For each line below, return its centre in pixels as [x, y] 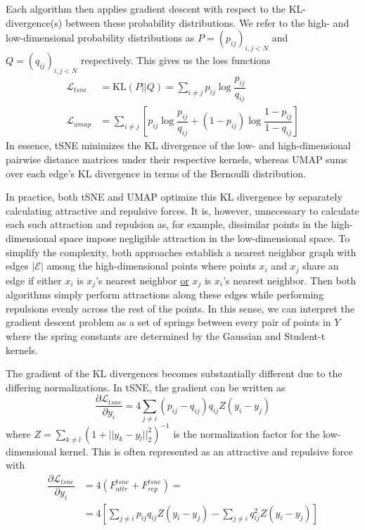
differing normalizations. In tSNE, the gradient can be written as [146, 387]
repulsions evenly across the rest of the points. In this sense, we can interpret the [180, 308]
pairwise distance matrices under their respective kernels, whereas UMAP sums [177, 159]
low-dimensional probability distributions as [100, 38]
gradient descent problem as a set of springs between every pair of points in [168, 322]
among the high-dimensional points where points [151, 266]
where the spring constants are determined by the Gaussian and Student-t [166, 335]
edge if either [34, 280]
